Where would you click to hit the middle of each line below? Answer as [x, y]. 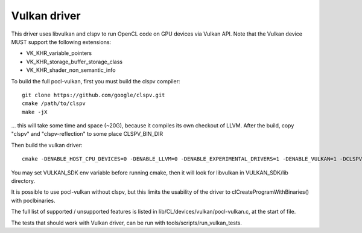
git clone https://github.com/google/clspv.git [94, 95]
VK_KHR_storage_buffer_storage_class [75, 62]
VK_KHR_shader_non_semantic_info [71, 70]
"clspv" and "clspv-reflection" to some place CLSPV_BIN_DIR [87, 134]
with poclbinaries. [33, 200]
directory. [23, 181]
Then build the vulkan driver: [47, 145]
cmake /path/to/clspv [54, 104]
